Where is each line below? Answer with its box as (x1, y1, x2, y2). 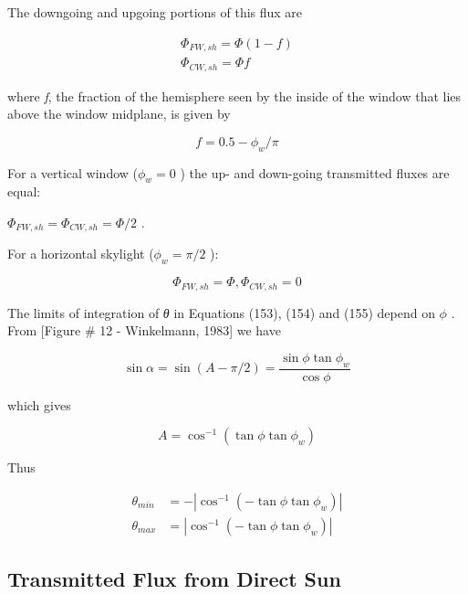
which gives (7, 395, 71, 414)
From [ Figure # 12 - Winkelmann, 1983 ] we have (7, 321, 281, 340)
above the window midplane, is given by (7, 104, 231, 123)
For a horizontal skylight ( (7, 244, 154, 263)
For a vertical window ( (7, 163, 138, 182)
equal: (7, 182, 41, 201)
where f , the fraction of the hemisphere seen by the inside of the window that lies (7, 86, 462, 105)
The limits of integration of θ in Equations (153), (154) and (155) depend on (7, 302, 435, 322)
